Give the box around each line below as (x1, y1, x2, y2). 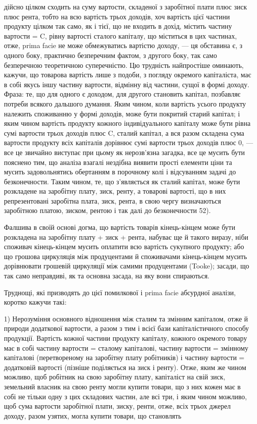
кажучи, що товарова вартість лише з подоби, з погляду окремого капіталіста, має (4, 69, 252, 80)
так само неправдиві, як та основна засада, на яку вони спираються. (4, 270, 210, 281)
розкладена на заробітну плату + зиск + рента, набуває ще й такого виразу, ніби (4, 231, 249, 242)
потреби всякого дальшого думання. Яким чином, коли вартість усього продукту (4, 98, 246, 108)
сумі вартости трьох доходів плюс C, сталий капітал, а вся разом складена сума (4, 127, 245, 138)
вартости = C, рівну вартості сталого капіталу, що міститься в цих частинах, (4, 30, 237, 41)
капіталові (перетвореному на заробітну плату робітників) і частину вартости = (4, 352, 245, 363)
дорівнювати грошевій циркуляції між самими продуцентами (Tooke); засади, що (4, 261, 250, 271)
